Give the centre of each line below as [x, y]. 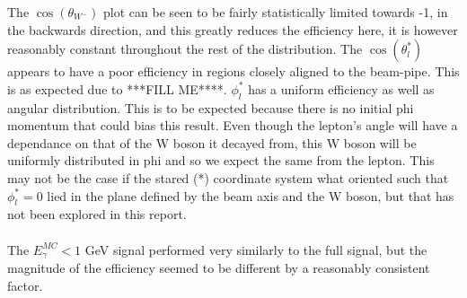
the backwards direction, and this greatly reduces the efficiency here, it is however [233, 29]
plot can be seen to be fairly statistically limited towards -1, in [276, 12]
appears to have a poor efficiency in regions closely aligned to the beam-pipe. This [233, 71]
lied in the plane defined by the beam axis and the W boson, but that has [251, 195]
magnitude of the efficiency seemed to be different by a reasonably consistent [219, 267]
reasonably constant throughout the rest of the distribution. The [185, 49]
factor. [25, 285]
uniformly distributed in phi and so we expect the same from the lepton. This [221, 160]
